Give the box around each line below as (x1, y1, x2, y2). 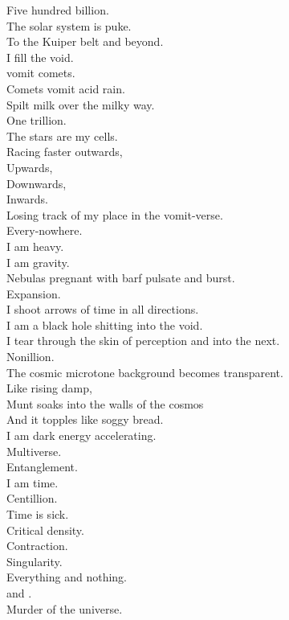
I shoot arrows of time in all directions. (6, 301, 199, 318)
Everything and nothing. (6, 569, 128, 585)
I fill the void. (6, 48, 74, 65)
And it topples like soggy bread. (6, 411, 164, 428)
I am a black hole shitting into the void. (6, 316, 203, 333)
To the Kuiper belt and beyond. (6, 33, 164, 50)
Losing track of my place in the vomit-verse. (6, 206, 223, 223)
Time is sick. (6, 506, 69, 522)
